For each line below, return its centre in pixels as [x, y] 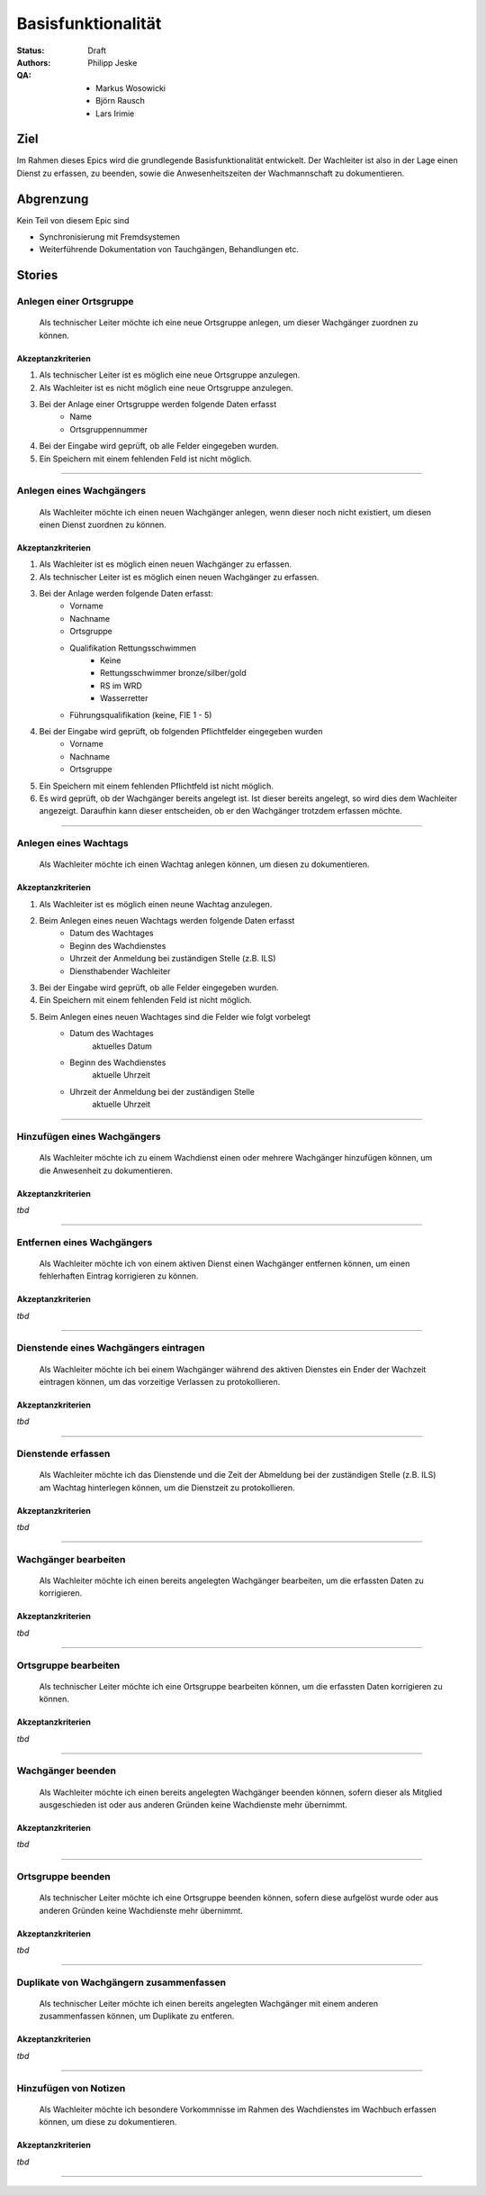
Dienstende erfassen [63, 1453]
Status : [31, 50]
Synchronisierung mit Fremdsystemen [109, 237]
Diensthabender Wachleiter [120, 971]
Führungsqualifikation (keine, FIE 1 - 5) [141, 715]
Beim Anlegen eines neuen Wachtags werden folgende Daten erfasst [167, 921]
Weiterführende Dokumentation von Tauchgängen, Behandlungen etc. [169, 250]
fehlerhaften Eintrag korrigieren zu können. [119, 1276]
